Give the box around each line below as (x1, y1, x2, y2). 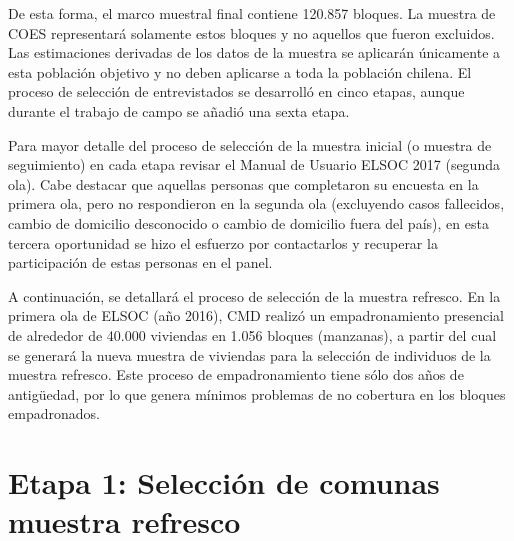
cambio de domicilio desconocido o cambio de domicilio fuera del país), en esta (8, 212, 489, 233)
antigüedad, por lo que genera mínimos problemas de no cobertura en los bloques (8, 383, 506, 404)
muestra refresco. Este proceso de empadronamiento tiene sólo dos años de (8, 364, 464, 385)
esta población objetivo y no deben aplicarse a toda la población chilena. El (8, 61, 472, 82)
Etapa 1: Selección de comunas (8, 462, 440, 503)
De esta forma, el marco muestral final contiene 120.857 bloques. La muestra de (8, 3, 496, 23)
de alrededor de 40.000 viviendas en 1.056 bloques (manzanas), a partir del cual (8, 324, 497, 345)
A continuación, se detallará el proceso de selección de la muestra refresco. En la (8, 285, 501, 306)
